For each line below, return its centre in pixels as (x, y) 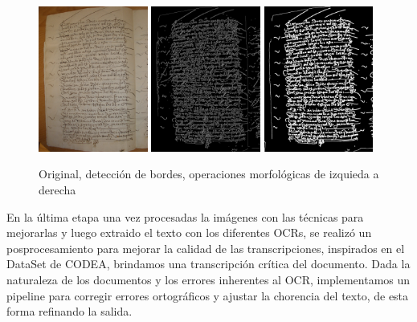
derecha (57, 190)
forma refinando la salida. (69, 311)
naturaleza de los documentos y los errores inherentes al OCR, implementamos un (208, 280)
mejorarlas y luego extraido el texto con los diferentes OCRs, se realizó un (189, 232)
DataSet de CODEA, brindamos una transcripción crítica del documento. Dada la (208, 264)
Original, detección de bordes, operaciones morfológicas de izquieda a (209, 174)
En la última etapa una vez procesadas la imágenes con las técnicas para (185, 216)
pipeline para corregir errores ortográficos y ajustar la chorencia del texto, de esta (208, 295)
